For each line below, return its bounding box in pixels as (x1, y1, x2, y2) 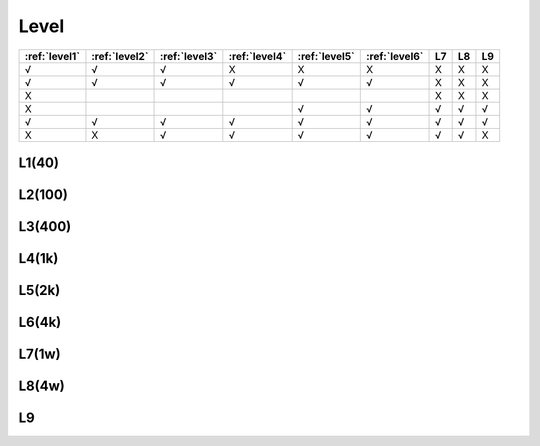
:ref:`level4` (228, 49, 287, 63)
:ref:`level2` (91, 49, 149, 63)
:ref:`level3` (159, 49, 218, 63)
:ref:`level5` (297, 49, 355, 63)
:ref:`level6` (365, 49, 424, 63)
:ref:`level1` (24, 49, 80, 63)
